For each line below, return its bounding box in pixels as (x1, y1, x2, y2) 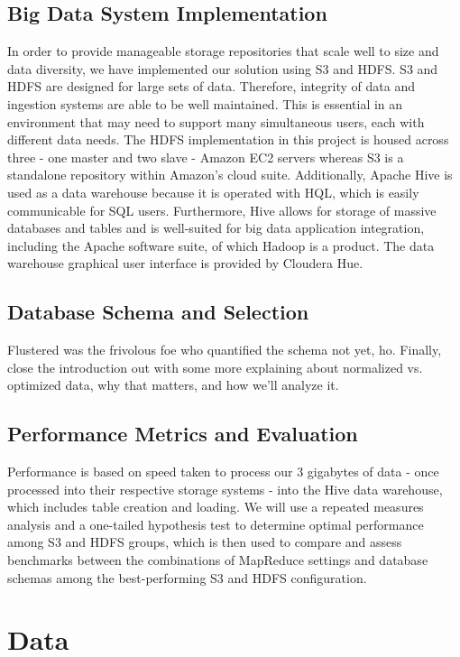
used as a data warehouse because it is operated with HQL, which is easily (7, 182, 419, 201)
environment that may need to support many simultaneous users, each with (7, 112, 425, 131)
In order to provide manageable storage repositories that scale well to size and (7, 42, 439, 60)
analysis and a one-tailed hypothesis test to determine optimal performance (7, 514, 424, 533)
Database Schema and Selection (7, 298, 309, 326)
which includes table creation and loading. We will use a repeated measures (7, 497, 424, 516)
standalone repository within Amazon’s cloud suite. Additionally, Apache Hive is (7, 165, 453, 184)
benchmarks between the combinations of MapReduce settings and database (7, 551, 428, 569)
